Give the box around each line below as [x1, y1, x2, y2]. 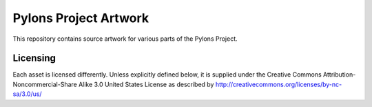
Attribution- [322, 70, 356, 79]
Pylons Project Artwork [12, 10, 149, 26]
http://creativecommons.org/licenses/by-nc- [215, 80, 342, 88]
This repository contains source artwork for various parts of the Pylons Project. [12, 35, 238, 43]
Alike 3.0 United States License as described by [78, 80, 214, 88]
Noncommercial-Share [12, 80, 77, 88]
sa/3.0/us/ [12, 90, 42, 98]
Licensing [12, 52, 56, 64]
